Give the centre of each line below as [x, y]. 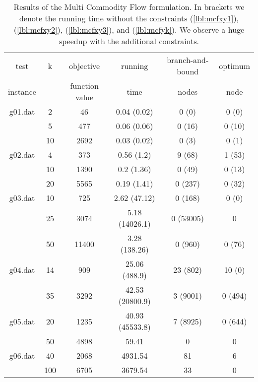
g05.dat [22, 321]
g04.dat [22, 269]
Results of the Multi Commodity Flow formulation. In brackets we [129, 7]
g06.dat [22, 355]
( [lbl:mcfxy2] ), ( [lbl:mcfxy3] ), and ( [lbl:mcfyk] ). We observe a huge [129, 30]
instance [22, 91]
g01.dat [22, 111]
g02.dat [22, 155]
